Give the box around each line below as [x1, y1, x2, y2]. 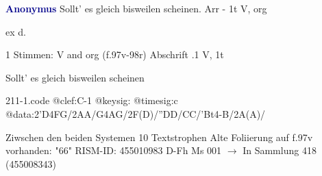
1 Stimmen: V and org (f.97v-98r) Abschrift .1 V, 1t [5, 47, 224, 62]
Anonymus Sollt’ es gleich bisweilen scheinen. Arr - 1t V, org [5, 1, 267, 15]
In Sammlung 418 [243, 143, 317, 158]
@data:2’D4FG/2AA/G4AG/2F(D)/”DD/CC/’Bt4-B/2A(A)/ [5, 106, 266, 121]
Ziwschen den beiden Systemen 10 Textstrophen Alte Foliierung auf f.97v [5, 129, 313, 144]
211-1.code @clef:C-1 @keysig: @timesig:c [5, 93, 178, 108]
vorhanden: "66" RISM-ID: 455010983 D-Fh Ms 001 [5, 143, 222, 158]
